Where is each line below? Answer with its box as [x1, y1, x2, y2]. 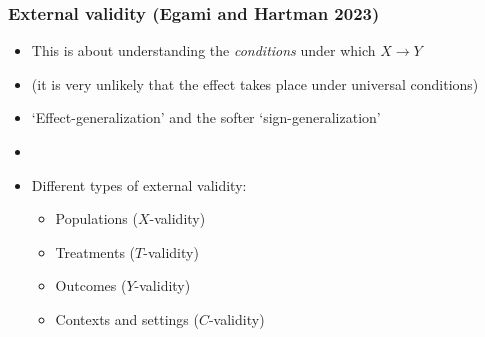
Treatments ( [55, 241, 136, 262]
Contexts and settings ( [55, 308, 199, 329]
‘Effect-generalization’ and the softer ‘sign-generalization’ [31, 107, 381, 128]
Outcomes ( [55, 275, 127, 296]
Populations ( [55, 208, 138, 229]
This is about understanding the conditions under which [31, 40, 376, 61]
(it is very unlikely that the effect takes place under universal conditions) [31, 73, 479, 94]
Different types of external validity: [31, 174, 247, 195]
